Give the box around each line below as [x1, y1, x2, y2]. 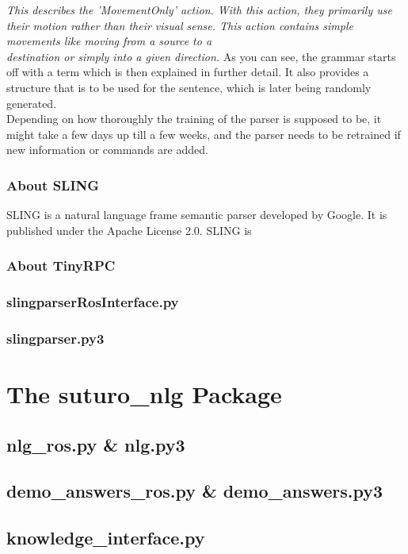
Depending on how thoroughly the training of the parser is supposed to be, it [6, 110, 382, 127]
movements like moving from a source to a [6, 33, 212, 49]
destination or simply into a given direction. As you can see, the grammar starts [6, 48, 396, 64]
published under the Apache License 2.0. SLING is [6, 221, 252, 238]
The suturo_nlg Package [6, 378, 282, 410]
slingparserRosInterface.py [6, 292, 179, 312]
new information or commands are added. [6, 141, 208, 158]
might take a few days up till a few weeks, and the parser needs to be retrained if [6, 125, 401, 142]
